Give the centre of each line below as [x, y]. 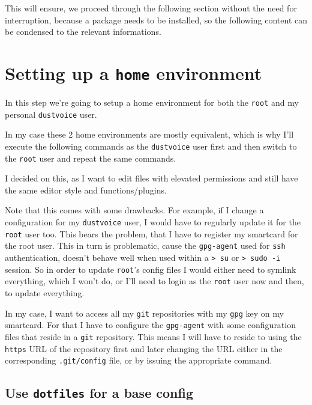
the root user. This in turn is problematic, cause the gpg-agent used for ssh [145, 245]
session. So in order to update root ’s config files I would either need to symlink [151, 269]
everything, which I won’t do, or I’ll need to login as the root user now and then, [154, 281]
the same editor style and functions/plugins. [86, 190]
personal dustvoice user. [51, 114]
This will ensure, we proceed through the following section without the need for [151, 8]
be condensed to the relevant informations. [83, 32]
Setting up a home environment [133, 72]
